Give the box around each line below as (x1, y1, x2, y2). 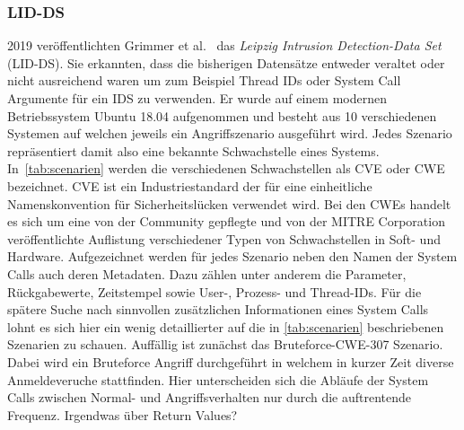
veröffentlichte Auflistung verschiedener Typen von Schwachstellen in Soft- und (7, 229, 441, 248)
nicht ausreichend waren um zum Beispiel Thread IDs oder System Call (7, 71, 401, 90)
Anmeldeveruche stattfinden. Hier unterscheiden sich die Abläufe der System (7, 370, 429, 389)
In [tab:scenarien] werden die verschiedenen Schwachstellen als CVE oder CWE (7, 159, 445, 178)
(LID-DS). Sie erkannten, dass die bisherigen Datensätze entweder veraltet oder (7, 53, 445, 72)
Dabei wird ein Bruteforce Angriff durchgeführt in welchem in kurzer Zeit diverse (7, 352, 454, 371)
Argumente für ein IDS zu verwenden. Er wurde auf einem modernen (7, 89, 387, 107)
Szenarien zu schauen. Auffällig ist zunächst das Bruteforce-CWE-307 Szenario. (7, 335, 443, 354)
